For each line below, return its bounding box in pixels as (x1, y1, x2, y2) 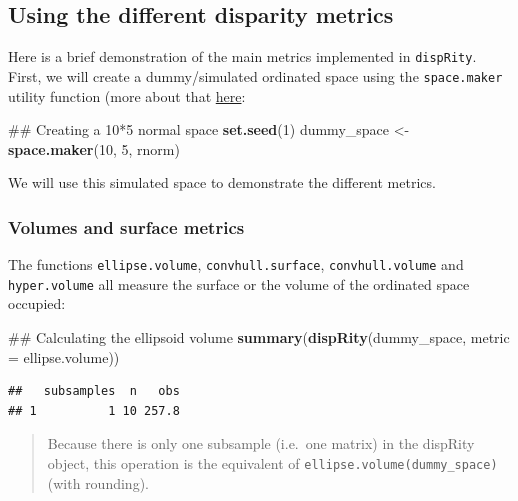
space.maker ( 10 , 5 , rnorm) (8, 138, 180, 159)
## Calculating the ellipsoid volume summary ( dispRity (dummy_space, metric (8, 327, 510, 348)
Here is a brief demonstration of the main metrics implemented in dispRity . (8, 46, 477, 67)
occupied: (8, 293, 66, 314)
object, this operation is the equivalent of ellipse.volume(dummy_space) (47, 452, 498, 473)
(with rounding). (47, 472, 149, 493)
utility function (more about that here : (8, 85, 246, 106)
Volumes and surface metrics (8, 214, 245, 239)
